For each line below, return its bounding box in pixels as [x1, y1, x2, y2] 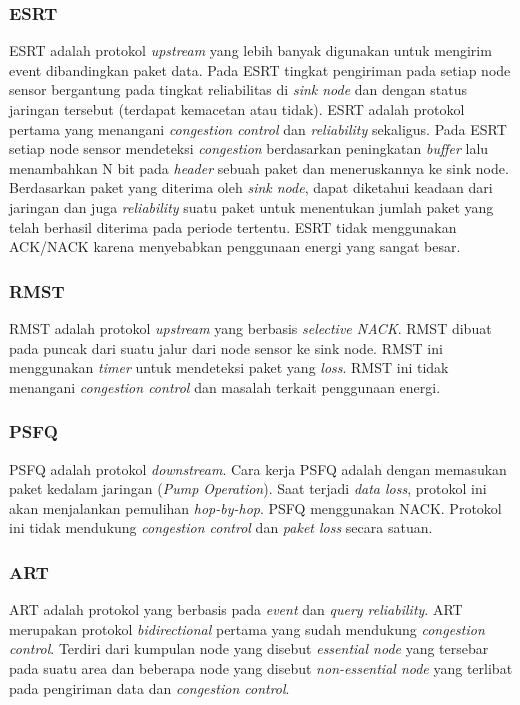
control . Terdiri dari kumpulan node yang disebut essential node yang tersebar [9, 638, 489, 659]
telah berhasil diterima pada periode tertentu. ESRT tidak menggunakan [9, 216, 457, 237]
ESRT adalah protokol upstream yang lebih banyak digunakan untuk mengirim [9, 40, 492, 61]
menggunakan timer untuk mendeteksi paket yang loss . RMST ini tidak [9, 357, 449, 378]
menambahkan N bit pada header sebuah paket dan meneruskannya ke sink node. [9, 157, 509, 178]
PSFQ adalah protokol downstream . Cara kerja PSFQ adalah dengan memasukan [9, 458, 507, 479]
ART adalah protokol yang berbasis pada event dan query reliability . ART [9, 599, 463, 620]
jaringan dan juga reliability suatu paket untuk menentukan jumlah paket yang [9, 196, 494, 217]
